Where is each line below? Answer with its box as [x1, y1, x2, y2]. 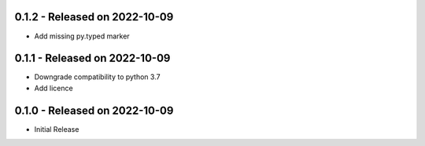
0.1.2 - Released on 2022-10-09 [14, 10, 174, 24]
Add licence [34, 83, 74, 93]
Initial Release [34, 124, 79, 133]
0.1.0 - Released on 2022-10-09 [14, 104, 174, 117]
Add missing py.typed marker [34, 31, 130, 41]
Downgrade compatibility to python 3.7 [34, 72, 161, 82]
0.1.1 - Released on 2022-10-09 [14, 52, 171, 65]
